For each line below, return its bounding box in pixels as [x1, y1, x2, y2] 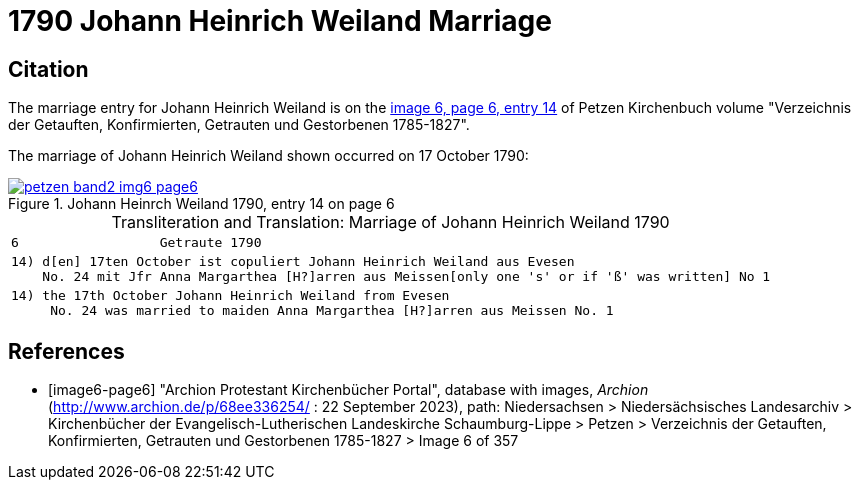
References [8, 338, 125, 364]
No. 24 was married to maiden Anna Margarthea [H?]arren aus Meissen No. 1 [50, 303, 614, 319]
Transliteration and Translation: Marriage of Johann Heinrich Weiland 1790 [111, 212, 670, 233]
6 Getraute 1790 [11, 235, 262, 251]
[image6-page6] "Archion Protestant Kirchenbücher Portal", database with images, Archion [48, 381, 649, 399]
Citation [8, 56, 89, 82]
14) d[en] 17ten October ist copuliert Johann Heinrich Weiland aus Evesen [11, 254, 575, 270]
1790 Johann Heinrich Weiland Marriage [8, 4, 552, 38]
